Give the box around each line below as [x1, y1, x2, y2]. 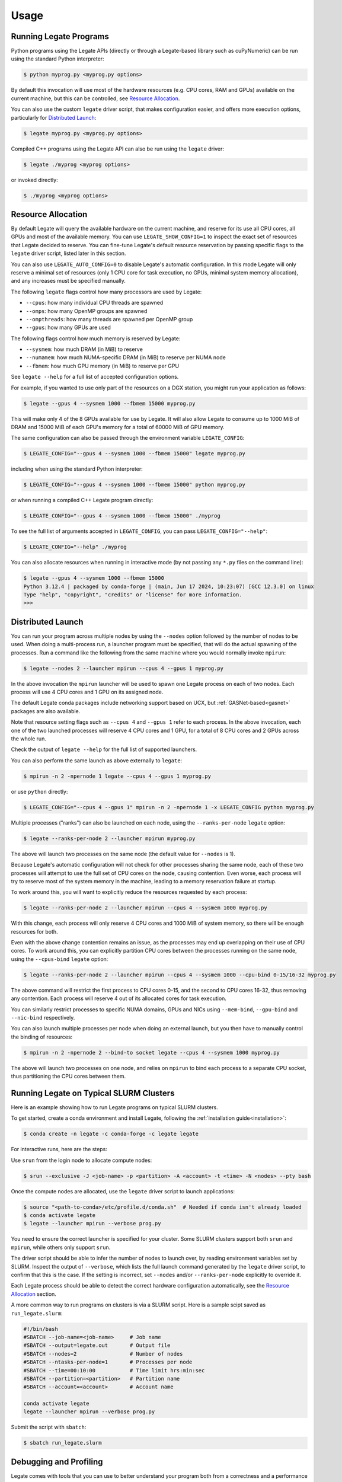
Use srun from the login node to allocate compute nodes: [11, 1157, 152, 1164]
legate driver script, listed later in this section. [11, 250, 126, 257]
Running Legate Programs [11, 31, 110, 41]
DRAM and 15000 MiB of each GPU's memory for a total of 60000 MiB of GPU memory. [11, 424, 225, 431]
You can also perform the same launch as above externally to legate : [11, 756, 183, 764]
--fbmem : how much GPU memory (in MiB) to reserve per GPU [25, 362, 180, 369]
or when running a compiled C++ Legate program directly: [11, 497, 154, 504]
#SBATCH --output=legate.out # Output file [23, 1342, 171, 1349]
